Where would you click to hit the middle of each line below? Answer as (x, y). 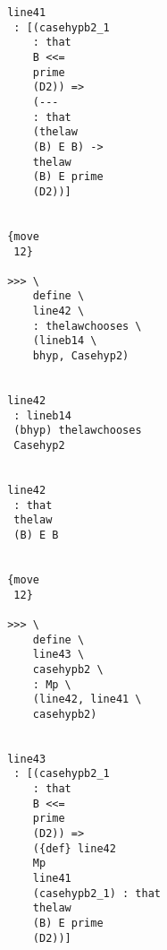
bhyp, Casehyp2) (81, 356)
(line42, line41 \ (87, 700)
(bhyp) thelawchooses (78, 431)
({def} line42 (74, 848)
